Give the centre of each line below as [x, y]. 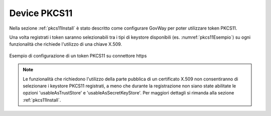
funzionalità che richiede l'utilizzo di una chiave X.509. [66, 44]
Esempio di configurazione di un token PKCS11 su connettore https [78, 56]
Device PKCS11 [41, 13]
